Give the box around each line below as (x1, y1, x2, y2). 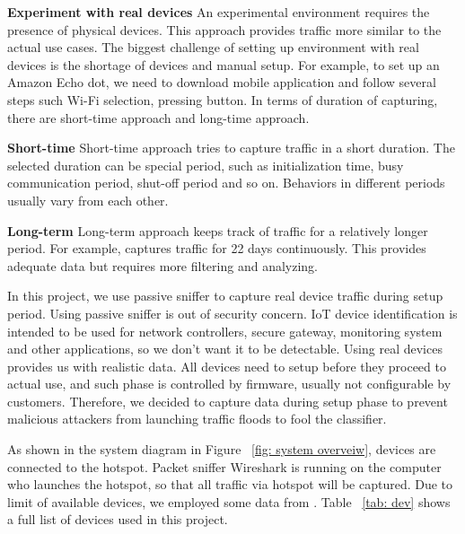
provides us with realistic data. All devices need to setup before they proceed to (7, 356, 446, 375)
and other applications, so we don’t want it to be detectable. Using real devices (7, 339, 443, 358)
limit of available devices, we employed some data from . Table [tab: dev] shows (7, 492, 451, 511)
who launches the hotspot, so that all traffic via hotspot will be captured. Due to (7, 475, 453, 494)
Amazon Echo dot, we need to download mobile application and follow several (7, 73, 436, 92)
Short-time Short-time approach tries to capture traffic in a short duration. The (7, 138, 455, 157)
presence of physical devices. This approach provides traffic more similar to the (7, 20, 442, 39)
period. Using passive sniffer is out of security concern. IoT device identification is (7, 303, 458, 322)
